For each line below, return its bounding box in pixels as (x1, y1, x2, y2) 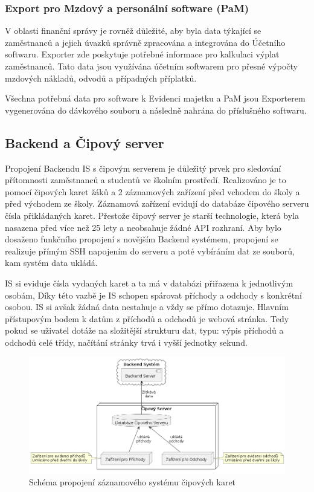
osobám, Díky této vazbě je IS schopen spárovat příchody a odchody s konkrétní (5, 288, 302, 301)
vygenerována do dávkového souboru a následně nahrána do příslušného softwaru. (5, 103, 307, 116)
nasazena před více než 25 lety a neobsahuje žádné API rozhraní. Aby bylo (5, 221, 281, 233)
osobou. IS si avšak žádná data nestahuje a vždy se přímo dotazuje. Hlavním (5, 300, 289, 313)
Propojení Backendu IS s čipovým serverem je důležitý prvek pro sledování (5, 161, 281, 174)
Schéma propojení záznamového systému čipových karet (29, 475, 236, 488)
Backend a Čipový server (5, 133, 164, 152)
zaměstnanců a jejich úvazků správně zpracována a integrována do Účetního (5, 36, 286, 48)
